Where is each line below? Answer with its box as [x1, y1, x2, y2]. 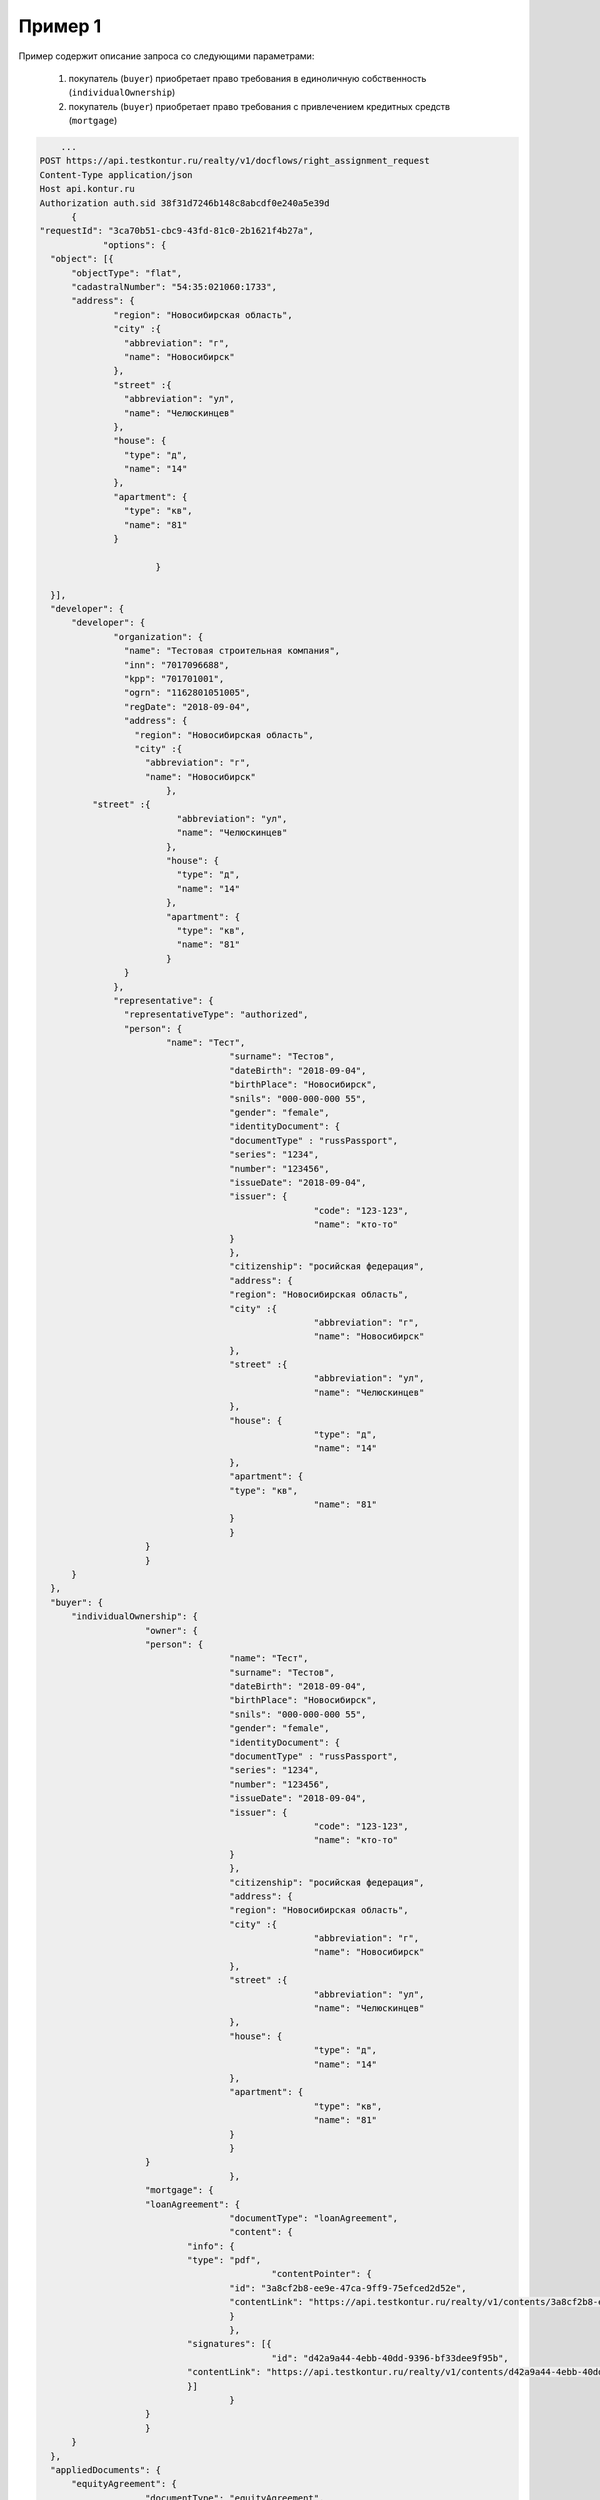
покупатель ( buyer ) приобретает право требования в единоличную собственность [68, 72, 427, 84]
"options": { [102, 239, 167, 250]
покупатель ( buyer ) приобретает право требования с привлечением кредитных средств [68, 100, 450, 112]
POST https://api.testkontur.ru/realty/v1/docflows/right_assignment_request [39, 155, 430, 167]
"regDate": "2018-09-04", [123, 701, 251, 712]
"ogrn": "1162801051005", [123, 687, 251, 699]
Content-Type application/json [39, 169, 194, 180]
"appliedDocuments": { [50, 2464, 162, 2475]
